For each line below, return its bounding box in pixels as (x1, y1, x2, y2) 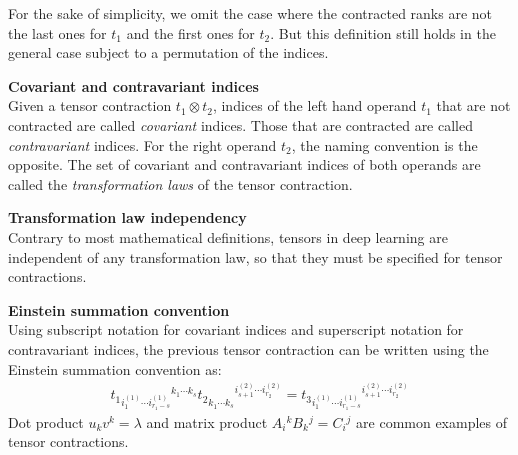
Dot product (8, 411, 84, 432)
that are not (436, 95, 511, 116)
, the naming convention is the (291, 134, 478, 155)
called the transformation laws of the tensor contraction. (8, 173, 353, 194)
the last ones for (8, 22, 107, 43)
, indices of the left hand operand (212, 95, 417, 116)
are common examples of (356, 411, 508, 432)
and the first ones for (126, 22, 255, 43)
